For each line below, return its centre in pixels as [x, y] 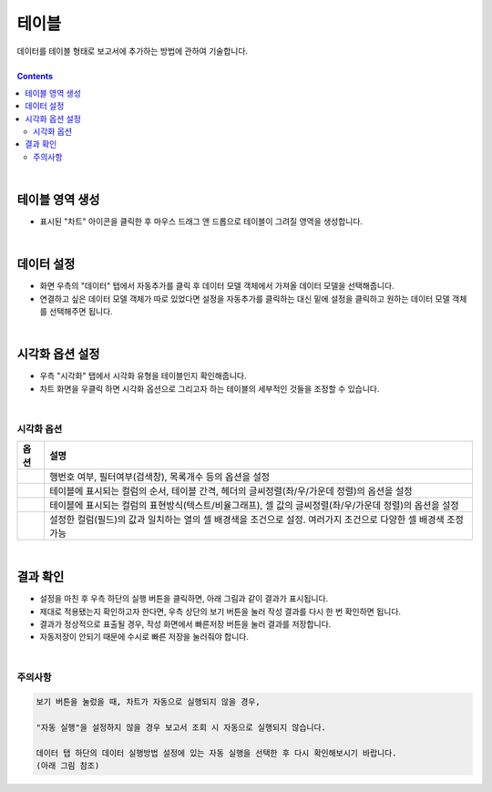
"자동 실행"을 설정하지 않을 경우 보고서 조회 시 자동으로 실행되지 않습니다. [181, 728]
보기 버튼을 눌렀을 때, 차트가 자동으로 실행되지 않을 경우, [148, 702]
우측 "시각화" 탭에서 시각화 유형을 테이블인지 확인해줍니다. [143, 376]
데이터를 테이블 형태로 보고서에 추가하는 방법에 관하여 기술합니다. [133, 51]
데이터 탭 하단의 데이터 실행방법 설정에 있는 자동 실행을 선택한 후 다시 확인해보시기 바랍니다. [216, 753]
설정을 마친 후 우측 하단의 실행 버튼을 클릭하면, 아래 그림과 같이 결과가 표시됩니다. [184, 599]
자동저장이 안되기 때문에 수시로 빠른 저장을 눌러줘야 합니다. [144, 637]
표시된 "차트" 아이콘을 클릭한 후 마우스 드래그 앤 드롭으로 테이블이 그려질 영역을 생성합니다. [201, 221]
